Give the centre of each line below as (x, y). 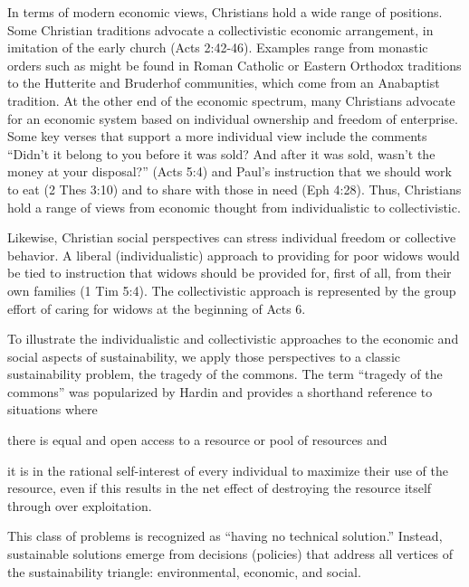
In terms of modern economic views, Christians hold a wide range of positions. (225, 12)
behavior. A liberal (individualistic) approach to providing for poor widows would (234, 255)
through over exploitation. (80, 505)
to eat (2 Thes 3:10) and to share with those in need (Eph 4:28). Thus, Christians (234, 189)
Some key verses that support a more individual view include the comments (217, 136)
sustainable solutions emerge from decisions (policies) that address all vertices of (230, 554)
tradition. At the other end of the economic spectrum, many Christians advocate (231, 100)
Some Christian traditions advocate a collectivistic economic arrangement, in (220, 29)
